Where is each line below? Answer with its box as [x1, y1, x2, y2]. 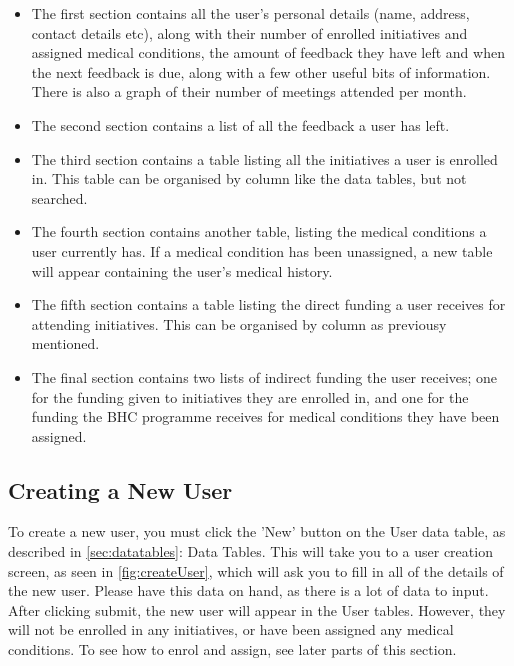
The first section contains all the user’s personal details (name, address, [31, 3, 470, 23]
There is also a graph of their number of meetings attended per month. [31, 81, 467, 102]
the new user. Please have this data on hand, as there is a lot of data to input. [8, 580, 489, 601]
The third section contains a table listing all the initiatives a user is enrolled [31, 148, 498, 169]
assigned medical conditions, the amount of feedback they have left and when [31, 42, 505, 63]
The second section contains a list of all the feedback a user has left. [31, 114, 450, 135]
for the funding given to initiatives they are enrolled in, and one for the [31, 386, 469, 407]
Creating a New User [8, 474, 233, 505]
